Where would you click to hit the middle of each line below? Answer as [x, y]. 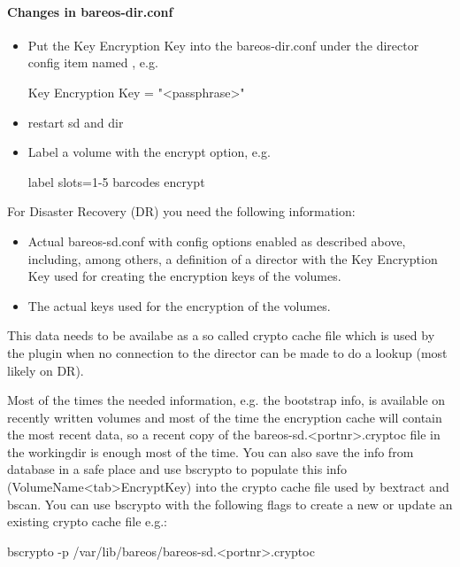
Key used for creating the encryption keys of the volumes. [184, 276]
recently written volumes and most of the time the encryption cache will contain [225, 417]
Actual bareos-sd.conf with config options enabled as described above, [217, 241]
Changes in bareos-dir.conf [90, 11]
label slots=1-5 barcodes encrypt [116, 181]
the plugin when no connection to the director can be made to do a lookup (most [227, 352]
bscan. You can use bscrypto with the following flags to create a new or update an [230, 504]
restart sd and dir [76, 122]
